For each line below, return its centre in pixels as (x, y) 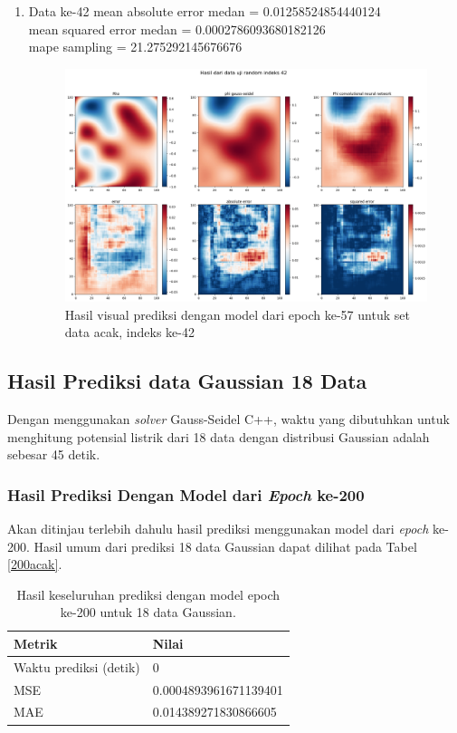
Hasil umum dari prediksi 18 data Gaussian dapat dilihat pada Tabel (225, 546)
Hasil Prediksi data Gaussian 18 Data (187, 381)
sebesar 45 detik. (54, 454)
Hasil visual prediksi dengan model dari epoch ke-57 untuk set (237, 314)
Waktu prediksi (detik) (77, 666)
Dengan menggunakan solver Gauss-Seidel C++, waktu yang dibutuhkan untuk (228, 418)
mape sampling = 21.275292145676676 (135, 47)
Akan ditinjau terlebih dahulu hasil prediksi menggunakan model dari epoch (218, 528)
